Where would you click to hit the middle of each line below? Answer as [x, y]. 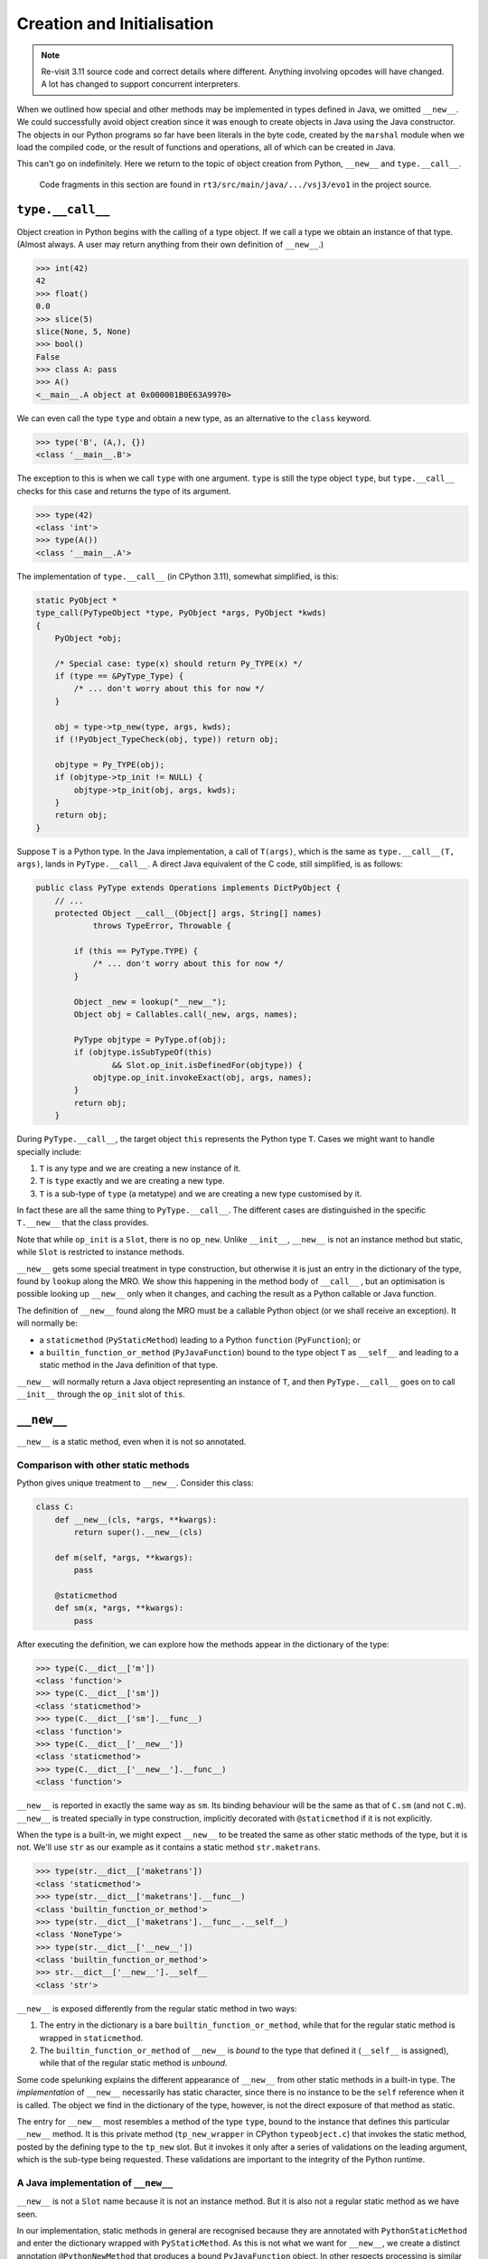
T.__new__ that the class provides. [83, 1223]
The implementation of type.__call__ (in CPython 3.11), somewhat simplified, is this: [178, 576]
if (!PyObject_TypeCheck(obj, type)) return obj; [167, 740]
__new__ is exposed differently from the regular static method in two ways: [157, 2008]
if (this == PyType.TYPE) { [136, 951]
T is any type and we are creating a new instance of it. [140, 1168]
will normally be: [47, 1323]
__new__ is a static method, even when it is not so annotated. [131, 1442]
